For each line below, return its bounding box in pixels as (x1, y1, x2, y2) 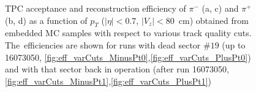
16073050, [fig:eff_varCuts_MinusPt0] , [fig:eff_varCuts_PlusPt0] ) (5, 50, 251, 63)
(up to (222, 38, 246, 51)
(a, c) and (201, 2, 239, 14)
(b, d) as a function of (5, 13, 88, 26)
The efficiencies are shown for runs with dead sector (5, 38, 201, 51)
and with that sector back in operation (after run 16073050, (5, 63, 229, 75)
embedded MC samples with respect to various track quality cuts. (5, 26, 252, 39)
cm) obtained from (178, 13, 249, 26)
